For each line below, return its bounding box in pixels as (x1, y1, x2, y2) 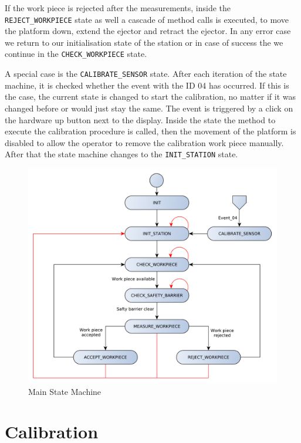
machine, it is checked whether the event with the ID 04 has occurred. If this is (5, 79, 289, 91)
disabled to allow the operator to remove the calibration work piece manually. (5, 136, 284, 148)
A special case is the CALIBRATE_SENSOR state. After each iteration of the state (5, 67, 287, 80)
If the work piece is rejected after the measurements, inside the (5, 2, 231, 13)
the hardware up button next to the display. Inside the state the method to (5, 113, 276, 126)
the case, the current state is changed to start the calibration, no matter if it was (5, 90, 296, 103)
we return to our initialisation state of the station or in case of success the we (5, 36, 283, 48)
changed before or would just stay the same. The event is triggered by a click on (5, 102, 293, 114)
